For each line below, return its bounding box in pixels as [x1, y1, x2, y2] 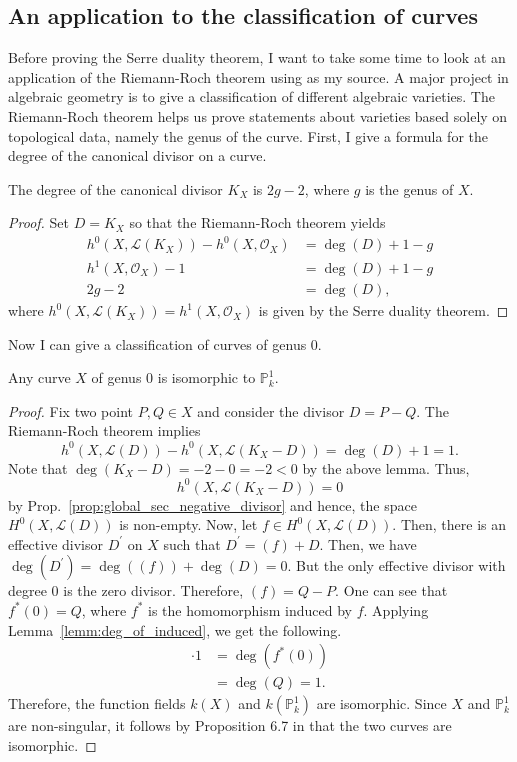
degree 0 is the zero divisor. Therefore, [8, 580, 244, 601]
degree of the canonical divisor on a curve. [8, 145, 267, 166]
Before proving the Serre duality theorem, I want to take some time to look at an [8, 47, 506, 68]
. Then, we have [319, 533, 417, 554]
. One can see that [335, 580, 448, 601]
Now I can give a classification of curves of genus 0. [8, 333, 322, 354]
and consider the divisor [197, 400, 345, 421]
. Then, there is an [392, 514, 507, 535]
